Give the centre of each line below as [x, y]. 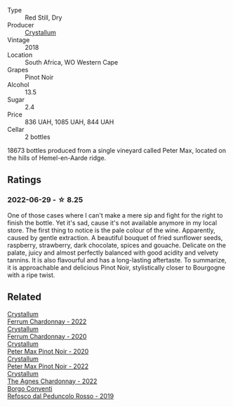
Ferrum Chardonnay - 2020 [47, 336]
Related [25, 297]
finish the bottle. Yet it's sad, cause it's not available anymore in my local [112, 222]
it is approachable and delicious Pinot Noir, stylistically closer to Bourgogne [116, 267]
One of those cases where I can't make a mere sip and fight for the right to [115, 215]
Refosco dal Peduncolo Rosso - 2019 [61, 396]
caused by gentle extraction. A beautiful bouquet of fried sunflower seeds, [115, 237]
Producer [21, 25]
